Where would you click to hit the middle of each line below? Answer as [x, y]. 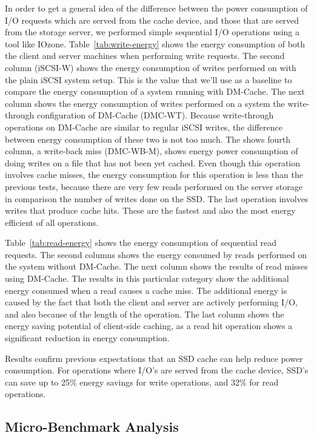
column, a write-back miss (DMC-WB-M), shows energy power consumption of [152, 151]
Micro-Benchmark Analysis [92, 427]
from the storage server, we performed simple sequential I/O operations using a [152, 32]
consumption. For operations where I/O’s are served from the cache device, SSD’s [157, 370]
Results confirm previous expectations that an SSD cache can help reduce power [154, 358]
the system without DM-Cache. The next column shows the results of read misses [156, 266]
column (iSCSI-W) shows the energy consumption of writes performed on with [151, 67]
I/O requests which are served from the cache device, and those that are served [152, 20]
